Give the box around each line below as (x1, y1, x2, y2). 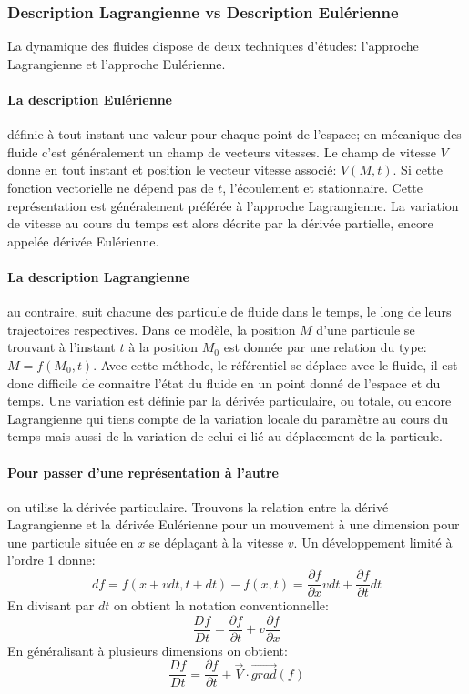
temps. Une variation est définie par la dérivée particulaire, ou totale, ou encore (7, 391, 452, 410)
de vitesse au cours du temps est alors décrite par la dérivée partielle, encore (7, 214, 433, 233)
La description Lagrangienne (7, 267, 189, 286)
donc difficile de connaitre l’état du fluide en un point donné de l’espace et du (7, 373, 441, 392)
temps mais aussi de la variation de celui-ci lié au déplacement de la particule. (7, 427, 443, 446)
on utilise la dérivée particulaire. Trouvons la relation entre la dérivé (7, 497, 389, 516)
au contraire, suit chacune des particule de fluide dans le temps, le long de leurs (7, 302, 452, 321)
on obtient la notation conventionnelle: (113, 596, 329, 615)
